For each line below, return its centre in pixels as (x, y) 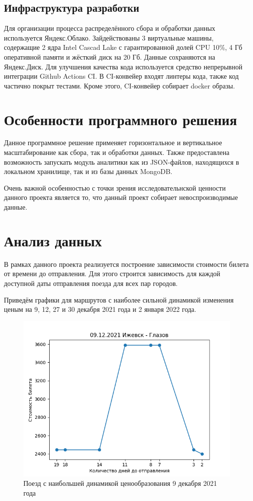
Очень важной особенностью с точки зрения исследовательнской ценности (115, 187)
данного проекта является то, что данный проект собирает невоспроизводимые (121, 197)
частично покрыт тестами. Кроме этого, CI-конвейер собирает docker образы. (119, 85)
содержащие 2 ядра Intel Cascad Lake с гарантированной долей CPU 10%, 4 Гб (123, 47)
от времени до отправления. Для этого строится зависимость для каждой (112, 273)
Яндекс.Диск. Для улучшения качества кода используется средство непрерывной (123, 66)
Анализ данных (53, 240)
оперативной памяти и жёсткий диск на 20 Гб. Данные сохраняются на (110, 56)
